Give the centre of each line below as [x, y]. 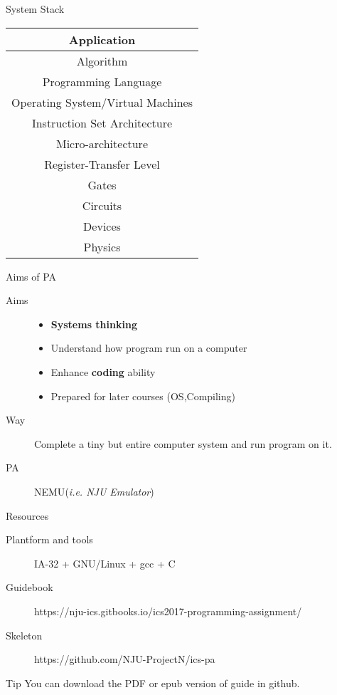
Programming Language [102, 81]
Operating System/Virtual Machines [102, 102]
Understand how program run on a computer [149, 348]
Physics [102, 246]
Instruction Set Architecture [102, 122]
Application [102, 39]
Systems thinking [94, 324]
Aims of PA [31, 276]
